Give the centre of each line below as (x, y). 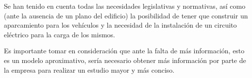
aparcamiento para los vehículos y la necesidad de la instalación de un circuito (120, 25)
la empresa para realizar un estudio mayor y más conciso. (89, 70)
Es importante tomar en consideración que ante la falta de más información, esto (124, 51)
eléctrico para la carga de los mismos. (59, 34)
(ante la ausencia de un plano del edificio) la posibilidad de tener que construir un (126, 15)
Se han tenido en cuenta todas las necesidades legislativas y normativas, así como (125, 6)
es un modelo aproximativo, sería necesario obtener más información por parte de (125, 60)
